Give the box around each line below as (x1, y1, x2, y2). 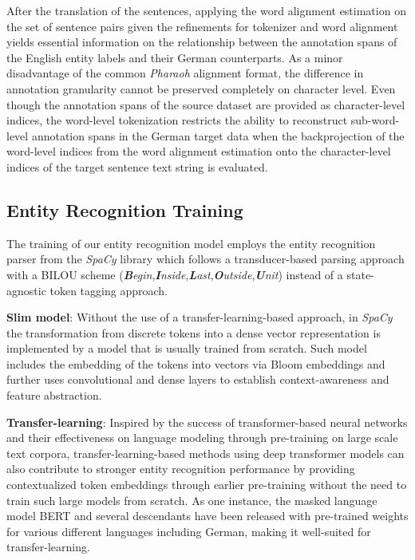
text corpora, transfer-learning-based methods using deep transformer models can (6, 444, 405, 461)
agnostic (6, 282, 46, 298)
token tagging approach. (49, 282, 168, 298)
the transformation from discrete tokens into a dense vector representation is (6, 324, 381, 341)
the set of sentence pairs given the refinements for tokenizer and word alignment (6, 18, 398, 34)
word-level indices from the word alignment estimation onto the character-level (6, 143, 391, 160)
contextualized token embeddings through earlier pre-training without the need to (6, 476, 407, 493)
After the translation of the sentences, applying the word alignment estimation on (6, 2, 406, 18)
